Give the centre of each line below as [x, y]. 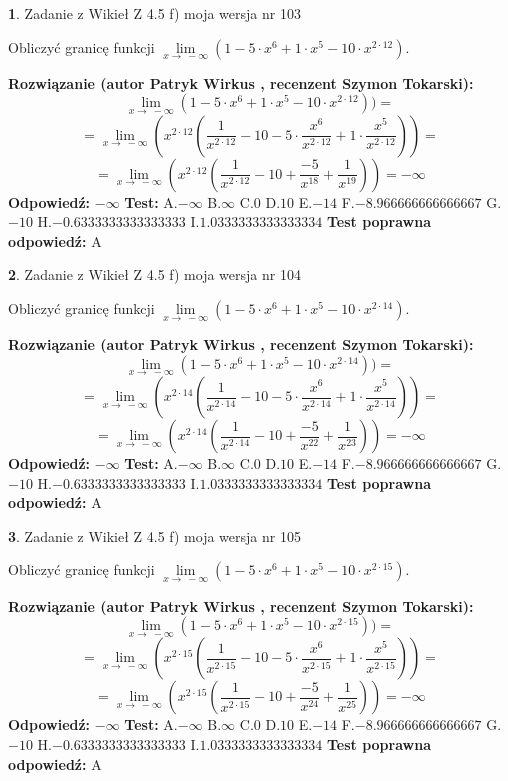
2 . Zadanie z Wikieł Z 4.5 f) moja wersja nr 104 [154, 274]
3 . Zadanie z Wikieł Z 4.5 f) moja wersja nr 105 [154, 535]
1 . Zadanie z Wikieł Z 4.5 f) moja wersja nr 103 [154, 13]
